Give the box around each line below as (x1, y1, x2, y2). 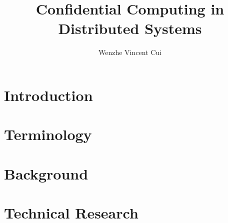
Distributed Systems (58, 18, 202, 38)
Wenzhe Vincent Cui (98, 47, 161, 57)
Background (4, 163, 88, 183)
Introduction (4, 84, 93, 105)
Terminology (4, 124, 92, 144)
